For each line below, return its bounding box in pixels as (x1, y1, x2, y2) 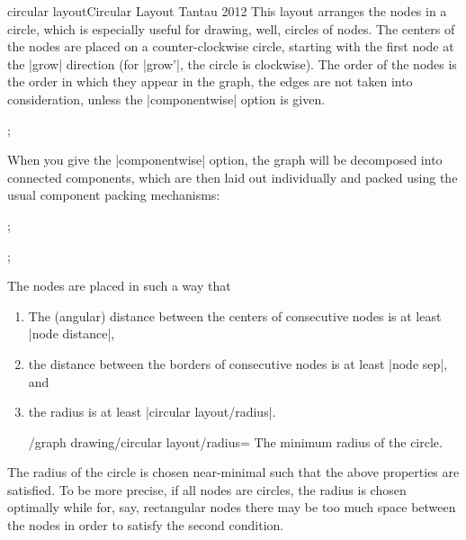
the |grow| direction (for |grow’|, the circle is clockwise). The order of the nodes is (7, 54, 457, 73)
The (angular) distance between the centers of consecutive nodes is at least (28, 306, 442, 325)
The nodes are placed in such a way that (7, 276, 231, 295)
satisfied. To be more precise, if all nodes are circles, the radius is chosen (7, 480, 407, 499)
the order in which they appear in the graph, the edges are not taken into (7, 72, 413, 91)
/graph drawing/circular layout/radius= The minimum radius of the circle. (28, 432, 443, 451)
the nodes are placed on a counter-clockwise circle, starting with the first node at (7, 37, 454, 56)
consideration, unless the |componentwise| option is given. (7, 89, 326, 108)
